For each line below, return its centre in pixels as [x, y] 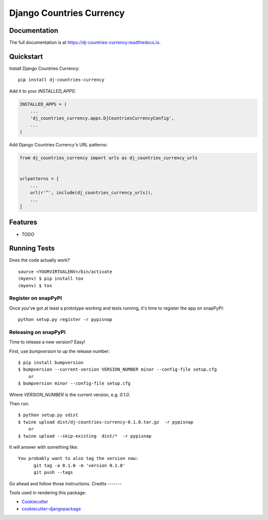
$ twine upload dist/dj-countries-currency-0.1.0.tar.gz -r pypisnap [106, 422]
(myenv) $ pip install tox [51, 279]
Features [23, 223]
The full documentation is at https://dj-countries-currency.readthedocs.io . [85, 43]
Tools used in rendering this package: [48, 492]
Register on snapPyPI [35, 298]
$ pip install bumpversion [51, 363]
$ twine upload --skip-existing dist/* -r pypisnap [85, 436]
